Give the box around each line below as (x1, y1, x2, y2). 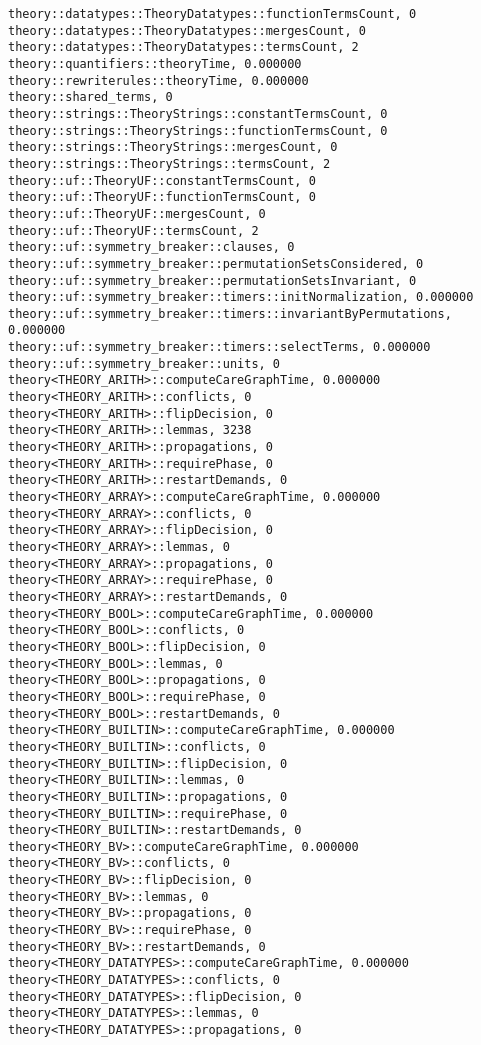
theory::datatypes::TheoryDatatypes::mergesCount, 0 (8, 23, 366, 38)
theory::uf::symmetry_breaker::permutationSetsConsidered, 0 (8, 256, 424, 271)
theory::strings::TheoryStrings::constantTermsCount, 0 (8, 106, 388, 121)
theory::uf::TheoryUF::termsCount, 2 (8, 223, 259, 238)
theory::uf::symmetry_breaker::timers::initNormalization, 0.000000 (8, 290, 474, 305)
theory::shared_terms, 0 (8, 90, 173, 105)
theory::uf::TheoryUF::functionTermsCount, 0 (8, 190, 316, 205)
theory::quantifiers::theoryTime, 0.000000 (8, 56, 302, 71)
